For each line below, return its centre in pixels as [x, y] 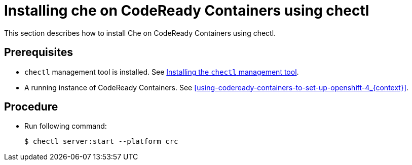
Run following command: [66, 126]
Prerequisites [39, 52]
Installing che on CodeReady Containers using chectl [187, 11]
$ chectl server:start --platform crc [101, 142]
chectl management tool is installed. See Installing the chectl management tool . [162, 72]
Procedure [31, 107]
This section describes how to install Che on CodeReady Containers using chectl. [140, 33]
